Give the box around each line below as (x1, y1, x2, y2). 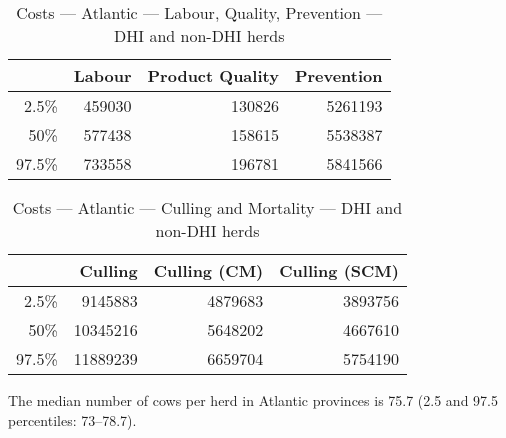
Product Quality (147, 64, 279, 87)
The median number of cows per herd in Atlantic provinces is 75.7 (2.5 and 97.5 (8, 390, 498, 410)
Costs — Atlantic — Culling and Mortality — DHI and (12, 196, 403, 219)
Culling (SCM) (279, 259, 399, 282)
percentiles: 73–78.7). (8, 409, 137, 430)
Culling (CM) (153, 259, 264, 282)
